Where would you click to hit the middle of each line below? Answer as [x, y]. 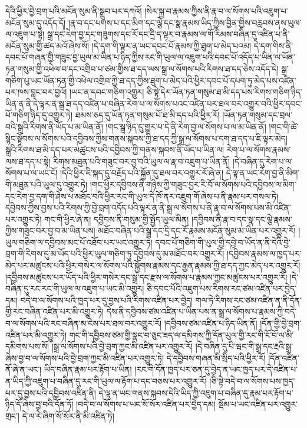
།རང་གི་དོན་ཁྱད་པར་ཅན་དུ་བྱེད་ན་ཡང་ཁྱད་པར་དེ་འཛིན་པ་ [216, 369]
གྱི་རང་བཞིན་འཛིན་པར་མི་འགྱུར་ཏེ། [55, 311]
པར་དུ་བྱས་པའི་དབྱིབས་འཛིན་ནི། [51, 392]
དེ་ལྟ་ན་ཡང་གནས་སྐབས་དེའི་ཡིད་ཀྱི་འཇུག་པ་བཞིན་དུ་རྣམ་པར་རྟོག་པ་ [196, 392]
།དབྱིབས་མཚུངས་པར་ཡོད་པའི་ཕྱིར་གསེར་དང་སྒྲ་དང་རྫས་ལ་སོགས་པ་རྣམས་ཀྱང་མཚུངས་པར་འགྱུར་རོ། [146, 277]
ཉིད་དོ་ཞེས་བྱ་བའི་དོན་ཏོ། [39, 404]
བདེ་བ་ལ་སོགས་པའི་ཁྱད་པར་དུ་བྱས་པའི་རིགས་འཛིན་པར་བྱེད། [107, 300]
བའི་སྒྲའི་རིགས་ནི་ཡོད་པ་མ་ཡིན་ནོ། [54, 126]
